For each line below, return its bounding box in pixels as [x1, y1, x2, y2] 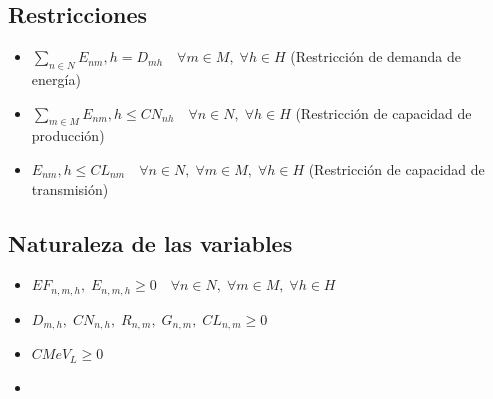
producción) [31, 125, 105, 146]
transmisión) [31, 178, 109, 199]
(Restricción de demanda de [290, 46, 461, 67]
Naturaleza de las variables [8, 227, 293, 258]
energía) [31, 69, 81, 89]
